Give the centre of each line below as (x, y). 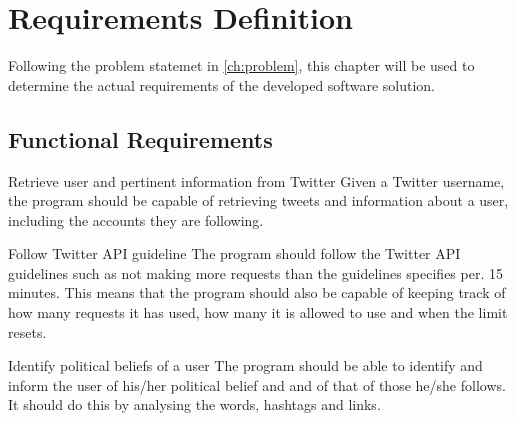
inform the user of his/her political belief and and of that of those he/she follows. (257, 384)
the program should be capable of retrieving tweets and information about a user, (258, 200)
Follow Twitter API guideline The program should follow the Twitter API (234, 253)
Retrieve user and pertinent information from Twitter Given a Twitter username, (256, 180)
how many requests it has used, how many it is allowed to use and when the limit (258, 312)
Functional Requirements (140, 138)
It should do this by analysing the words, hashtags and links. (194, 404)
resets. (27, 331)
